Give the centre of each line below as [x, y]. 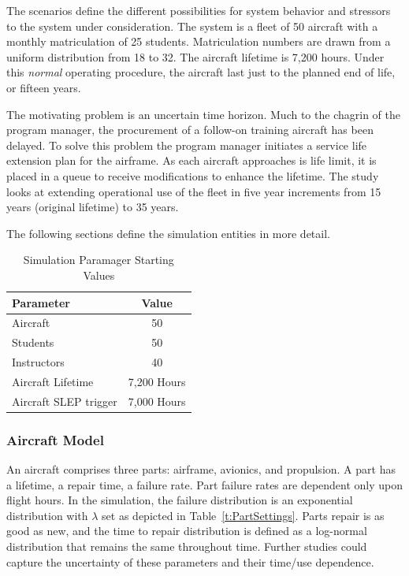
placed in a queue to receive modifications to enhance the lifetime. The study [193, 175]
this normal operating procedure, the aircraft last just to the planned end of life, [201, 72]
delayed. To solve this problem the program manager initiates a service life [187, 145]
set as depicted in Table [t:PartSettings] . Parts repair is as [243, 515]
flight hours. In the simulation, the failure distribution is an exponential [180, 500]
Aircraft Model [55, 439]
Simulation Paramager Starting [99, 260]
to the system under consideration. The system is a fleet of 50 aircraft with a [192, 26]
